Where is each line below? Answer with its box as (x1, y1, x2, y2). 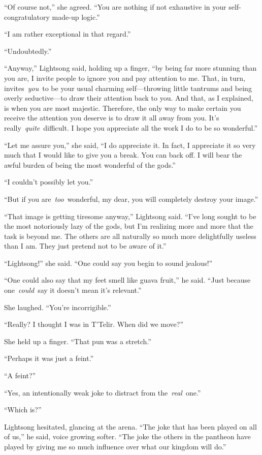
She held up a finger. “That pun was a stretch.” (4, 336, 151, 346)
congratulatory (4, 11, 50, 22)
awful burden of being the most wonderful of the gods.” (4, 159, 176, 170)
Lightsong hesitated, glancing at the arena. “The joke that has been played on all (4, 421, 257, 432)
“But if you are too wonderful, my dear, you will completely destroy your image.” (4, 193, 258, 204)
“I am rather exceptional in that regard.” (4, 28, 131, 39)
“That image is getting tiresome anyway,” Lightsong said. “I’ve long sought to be (4, 210, 256, 221)
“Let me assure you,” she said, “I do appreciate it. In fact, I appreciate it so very (4, 139, 256, 150)
